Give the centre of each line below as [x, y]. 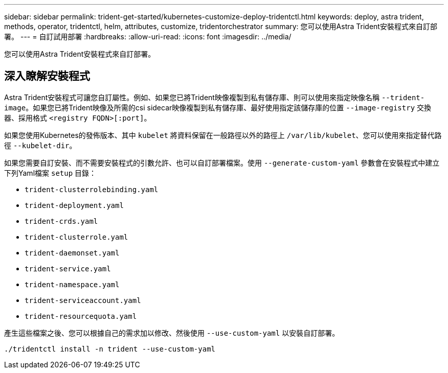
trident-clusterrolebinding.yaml [92, 189]
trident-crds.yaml [61, 221]
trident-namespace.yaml [72, 284]
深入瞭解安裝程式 [47, 76]
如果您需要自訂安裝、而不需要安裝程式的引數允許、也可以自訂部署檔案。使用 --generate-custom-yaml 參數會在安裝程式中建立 [222, 162]
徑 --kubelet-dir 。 [40, 145]
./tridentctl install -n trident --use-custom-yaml [110, 349]
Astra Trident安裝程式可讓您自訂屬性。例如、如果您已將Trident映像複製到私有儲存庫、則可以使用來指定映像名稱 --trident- [215, 97]
